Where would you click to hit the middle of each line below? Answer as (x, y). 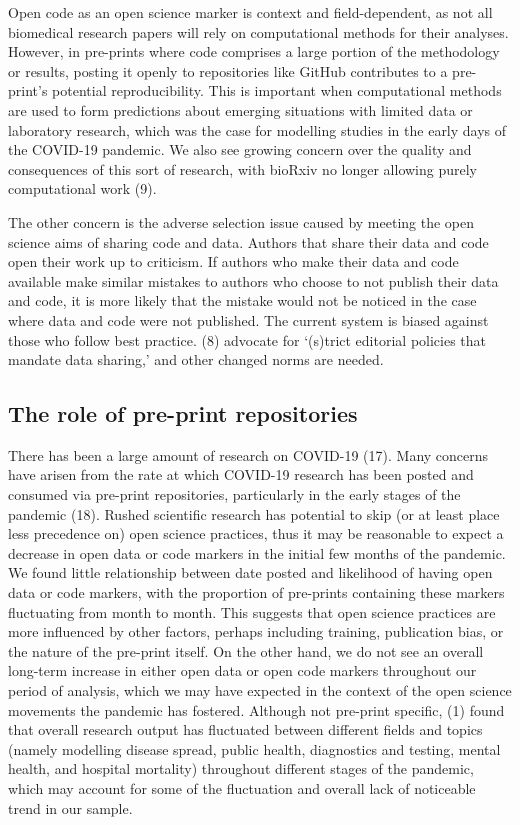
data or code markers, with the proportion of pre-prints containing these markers (256, 592)
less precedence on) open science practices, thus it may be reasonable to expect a (256, 533)
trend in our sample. (70, 807)
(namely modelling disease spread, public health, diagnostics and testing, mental (254, 748)
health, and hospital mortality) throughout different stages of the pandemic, (241, 768)
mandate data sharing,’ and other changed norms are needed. (196, 359)
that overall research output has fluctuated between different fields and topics (245, 729)
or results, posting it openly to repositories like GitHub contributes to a (228, 70)
